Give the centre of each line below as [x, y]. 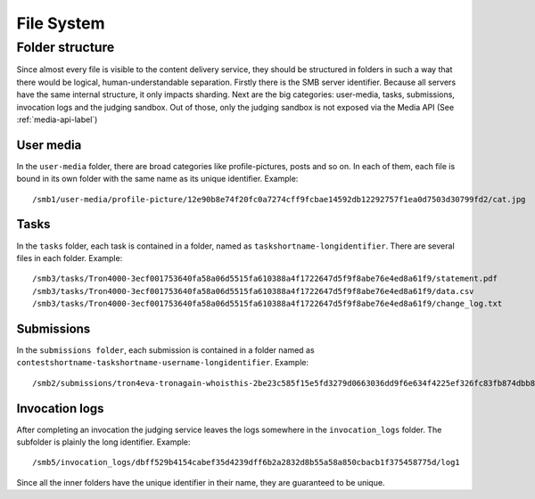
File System [61, 23]
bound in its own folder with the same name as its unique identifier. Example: [157, 179]
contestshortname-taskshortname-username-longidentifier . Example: [163, 363]
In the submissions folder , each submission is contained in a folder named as [166, 350]
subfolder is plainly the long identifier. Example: [103, 442]
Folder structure [66, 47]
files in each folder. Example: [70, 258]
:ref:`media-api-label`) [57, 119]
